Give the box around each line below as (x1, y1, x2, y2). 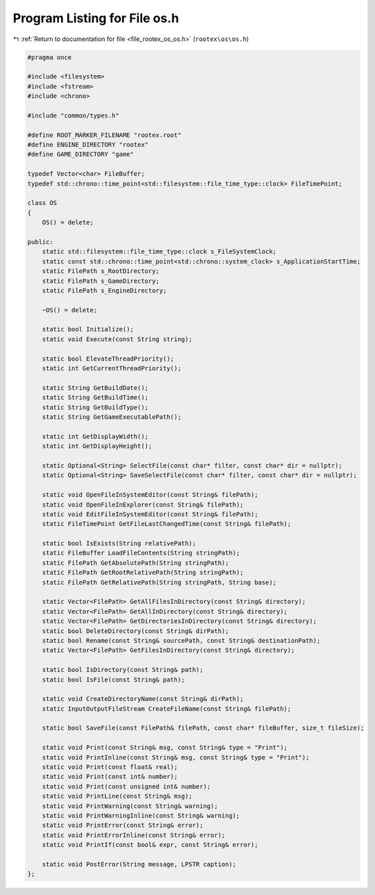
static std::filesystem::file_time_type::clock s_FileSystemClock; (42, 247, 277, 256)
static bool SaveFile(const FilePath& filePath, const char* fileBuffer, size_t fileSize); (42, 724, 365, 732)
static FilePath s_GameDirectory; (42, 277, 160, 285)
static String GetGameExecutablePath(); (42, 413, 182, 420)
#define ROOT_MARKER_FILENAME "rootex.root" (27, 131, 182, 139)
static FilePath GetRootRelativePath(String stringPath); (42, 568, 244, 577)
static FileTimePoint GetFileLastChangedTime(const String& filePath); (42, 520, 292, 528)
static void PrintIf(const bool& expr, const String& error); (42, 841, 258, 849)
